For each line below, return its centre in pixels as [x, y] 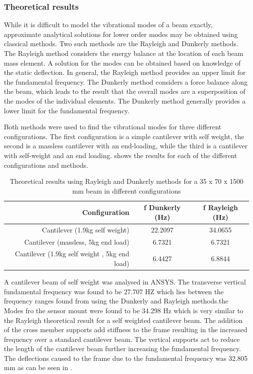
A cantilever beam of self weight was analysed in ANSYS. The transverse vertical [125, 282]
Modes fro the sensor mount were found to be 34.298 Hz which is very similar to [124, 310]
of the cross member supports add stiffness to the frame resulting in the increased [126, 329]
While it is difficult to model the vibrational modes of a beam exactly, [108, 25]
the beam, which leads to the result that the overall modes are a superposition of [125, 91]
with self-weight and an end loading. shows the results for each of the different [121, 155]
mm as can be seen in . [38, 367]
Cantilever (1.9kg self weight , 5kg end [72, 254]
